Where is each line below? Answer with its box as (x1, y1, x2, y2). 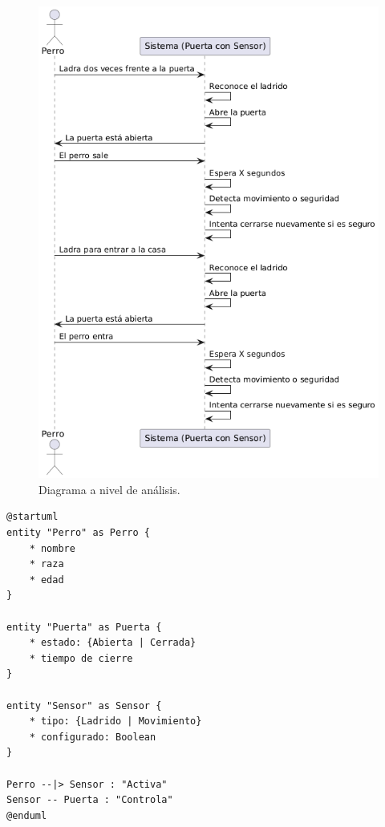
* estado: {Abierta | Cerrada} (29, 637, 197, 649)
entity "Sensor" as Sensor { (6, 699, 162, 711)
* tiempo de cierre (29, 652, 133, 664)
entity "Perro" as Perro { (6, 527, 150, 539)
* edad (29, 574, 64, 586)
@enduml (6, 809, 47, 821)
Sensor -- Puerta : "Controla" (6, 794, 173, 806)
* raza (29, 558, 64, 570)
